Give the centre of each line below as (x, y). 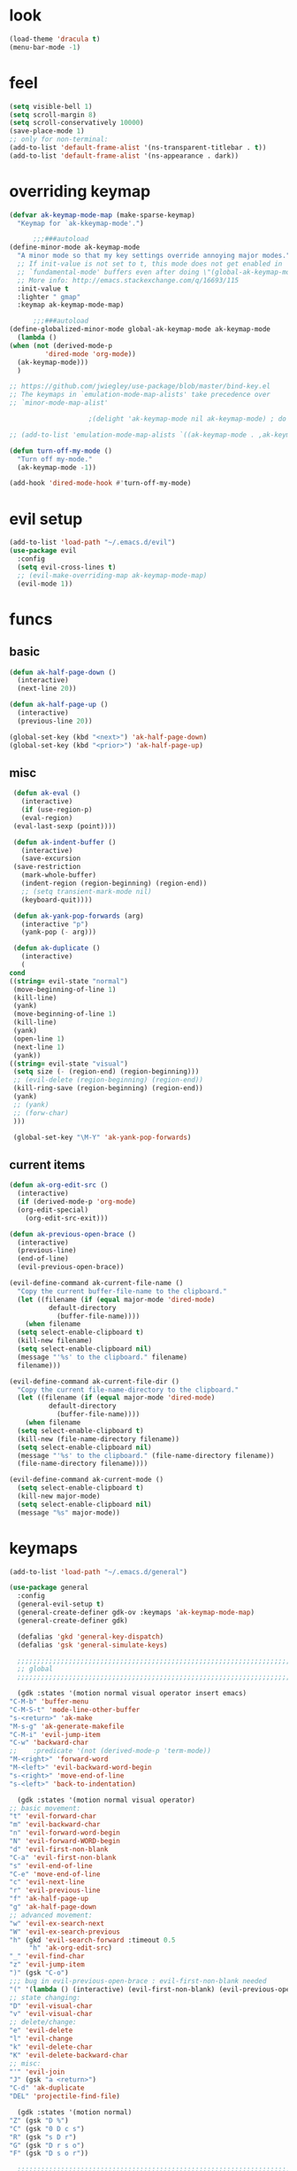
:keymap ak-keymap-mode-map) (71, 305)
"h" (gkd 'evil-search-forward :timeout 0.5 (92, 1940)
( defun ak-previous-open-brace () (73, 1234)
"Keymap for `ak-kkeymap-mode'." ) (80, 223)
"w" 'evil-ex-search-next (57, 1923)
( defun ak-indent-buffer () (65, 842)
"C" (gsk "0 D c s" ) (47, 2128)
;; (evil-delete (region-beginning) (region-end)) (108, 1080)
